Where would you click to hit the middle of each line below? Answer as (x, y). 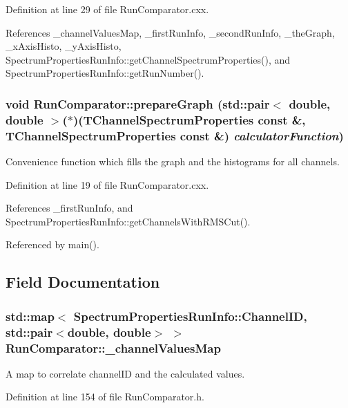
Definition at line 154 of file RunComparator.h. (105, 397)
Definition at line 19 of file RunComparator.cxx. (107, 184)
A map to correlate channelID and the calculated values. (125, 373)
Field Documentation (83, 282)
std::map (30, 316)
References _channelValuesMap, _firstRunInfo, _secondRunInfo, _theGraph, (170, 32)
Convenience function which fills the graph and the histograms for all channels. (173, 161)
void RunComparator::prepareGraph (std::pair (138, 103)
